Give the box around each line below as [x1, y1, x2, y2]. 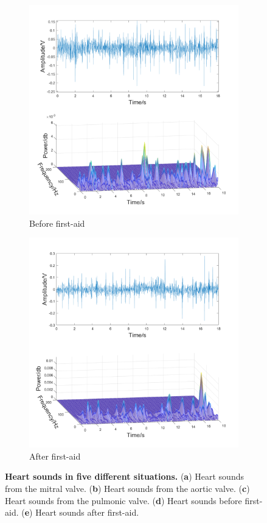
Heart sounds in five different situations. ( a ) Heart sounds [5, 470, 244, 483]
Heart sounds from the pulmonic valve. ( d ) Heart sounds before [5, 494, 242, 507]
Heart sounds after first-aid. [35, 506, 139, 519]
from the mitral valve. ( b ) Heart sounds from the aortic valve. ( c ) [5, 482, 250, 494]
